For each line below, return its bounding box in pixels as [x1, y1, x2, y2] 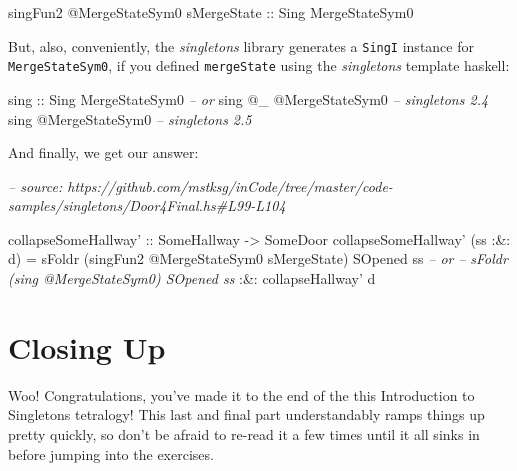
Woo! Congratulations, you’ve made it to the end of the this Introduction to [8, 384, 475, 405]
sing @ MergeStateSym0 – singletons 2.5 [8, 108, 252, 129]
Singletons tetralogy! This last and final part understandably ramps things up [8, 404, 485, 425]
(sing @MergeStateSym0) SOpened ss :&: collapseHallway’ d [8, 268, 376, 289]
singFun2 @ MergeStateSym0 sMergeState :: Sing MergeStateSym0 [8, 2, 414, 22]
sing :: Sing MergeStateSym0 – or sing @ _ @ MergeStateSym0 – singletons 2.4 [8, 88, 489, 109]
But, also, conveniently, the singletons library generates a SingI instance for [8, 35, 474, 56]
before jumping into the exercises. [8, 443, 214, 464]
